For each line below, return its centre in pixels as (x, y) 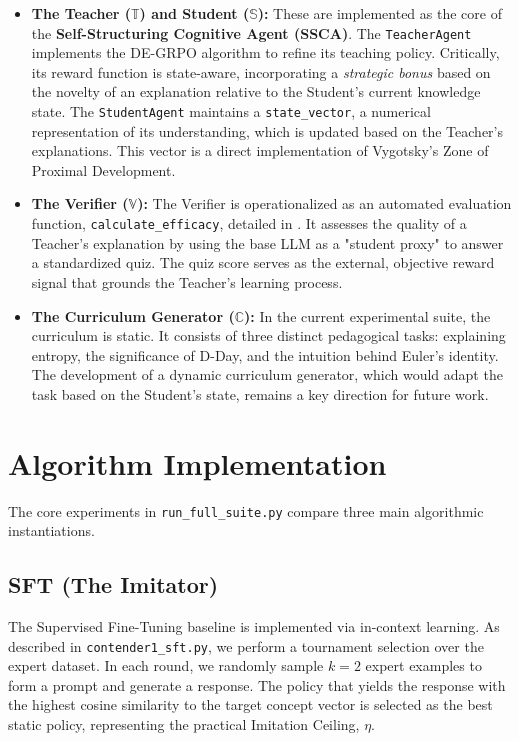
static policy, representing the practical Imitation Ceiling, (184, 724)
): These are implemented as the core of (379, 13)
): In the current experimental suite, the (367, 315)
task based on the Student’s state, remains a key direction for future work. (260, 393)
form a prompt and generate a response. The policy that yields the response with (257, 684)
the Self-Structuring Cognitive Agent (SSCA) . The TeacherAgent (251, 32)
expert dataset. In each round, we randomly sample (166, 665)
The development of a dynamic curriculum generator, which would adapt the (267, 374)
